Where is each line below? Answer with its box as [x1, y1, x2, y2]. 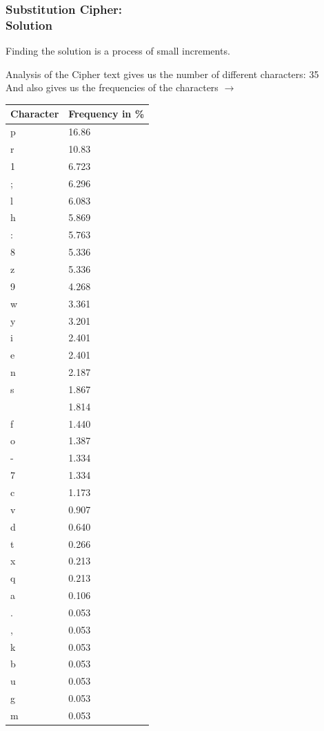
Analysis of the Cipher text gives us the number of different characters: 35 [6, 66, 319, 81]
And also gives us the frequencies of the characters [6, 80, 219, 95]
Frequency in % [68, 106, 145, 121]
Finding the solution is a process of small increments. [6, 44, 230, 58]
